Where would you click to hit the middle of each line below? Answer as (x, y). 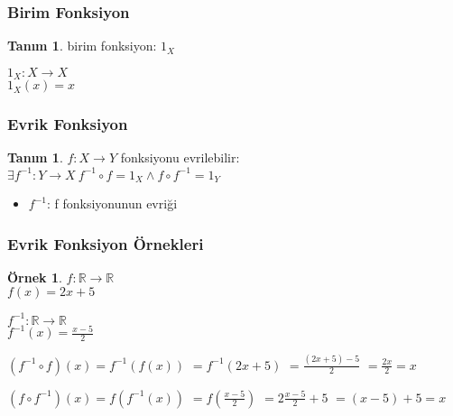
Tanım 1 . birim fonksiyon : (82, 46)
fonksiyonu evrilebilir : (180, 157)
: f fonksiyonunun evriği (112, 203)
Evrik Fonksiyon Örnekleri (106, 243)
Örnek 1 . (35, 277)
